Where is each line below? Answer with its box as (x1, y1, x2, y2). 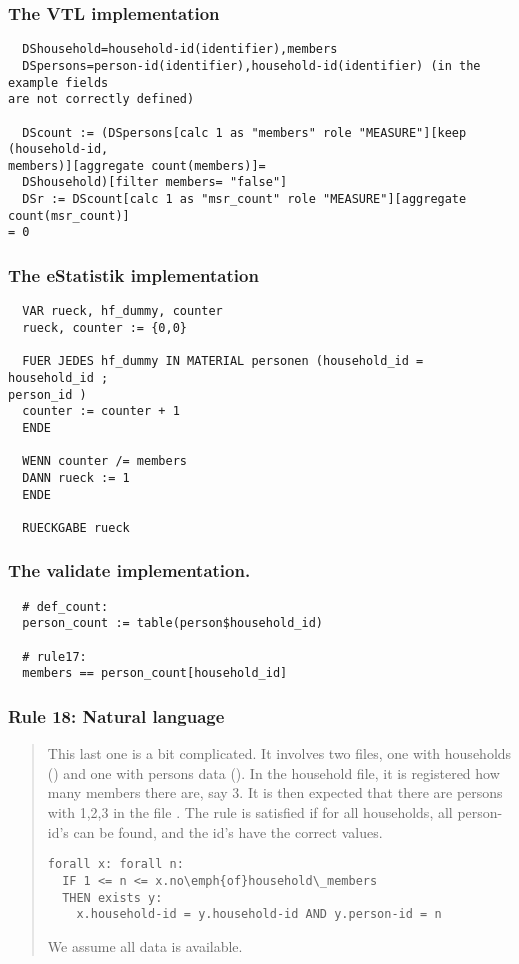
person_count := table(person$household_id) (22, 616, 323, 631)
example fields (8, 75, 109, 90)
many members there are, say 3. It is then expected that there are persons (47, 782, 503, 803)
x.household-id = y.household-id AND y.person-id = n (76, 907, 442, 922)
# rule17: (22, 649, 87, 664)
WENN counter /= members (22, 454, 187, 469)
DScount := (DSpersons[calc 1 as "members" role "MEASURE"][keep (22, 125, 467, 140)
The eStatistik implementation (8, 263, 259, 288)
